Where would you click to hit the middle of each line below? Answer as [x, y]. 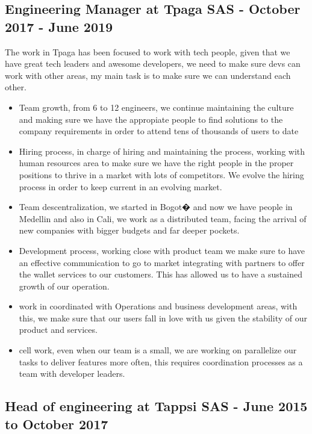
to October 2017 [57, 423]
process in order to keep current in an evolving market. [120, 186]
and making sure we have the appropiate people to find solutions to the [151, 119]
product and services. [58, 330]
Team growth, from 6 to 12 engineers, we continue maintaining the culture [156, 107]
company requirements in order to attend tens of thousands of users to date [159, 131]
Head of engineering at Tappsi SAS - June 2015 [156, 406]
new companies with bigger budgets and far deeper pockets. [129, 230]
